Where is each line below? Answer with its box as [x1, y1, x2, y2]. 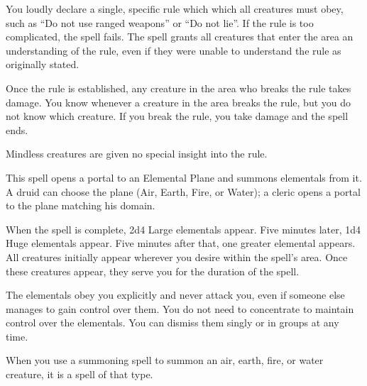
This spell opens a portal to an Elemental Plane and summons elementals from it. [6, 170, 362, 184]
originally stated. [6, 57, 80, 72]
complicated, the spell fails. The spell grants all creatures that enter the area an [6, 29, 354, 44]
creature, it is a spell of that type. [6, 367, 153, 382]
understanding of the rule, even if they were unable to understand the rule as [6, 43, 341, 57]
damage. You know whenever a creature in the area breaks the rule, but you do [6, 94, 351, 109]
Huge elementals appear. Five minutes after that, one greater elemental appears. [6, 236, 356, 250]
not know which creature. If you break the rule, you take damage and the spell [6, 109, 349, 123]
